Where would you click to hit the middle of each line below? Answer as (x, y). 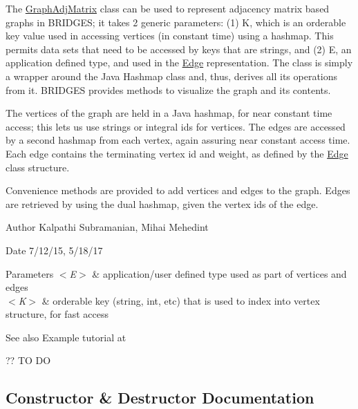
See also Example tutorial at (66, 337)
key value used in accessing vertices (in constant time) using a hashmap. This (170, 36)
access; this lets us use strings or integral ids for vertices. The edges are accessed (176, 126)
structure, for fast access (57, 314)
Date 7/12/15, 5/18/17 (54, 250)
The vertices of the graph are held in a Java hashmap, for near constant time (169, 113)
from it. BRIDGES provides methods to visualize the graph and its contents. (168, 89)
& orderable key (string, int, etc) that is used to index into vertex (181, 300)
